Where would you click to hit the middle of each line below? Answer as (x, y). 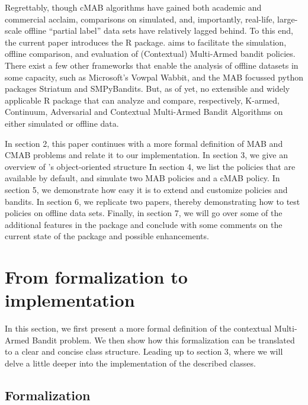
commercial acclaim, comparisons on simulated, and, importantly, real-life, (140, 19)
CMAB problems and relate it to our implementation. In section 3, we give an (146, 155)
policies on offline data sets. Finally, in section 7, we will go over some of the (144, 213)
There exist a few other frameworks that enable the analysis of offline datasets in (152, 65)
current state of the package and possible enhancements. (107, 236)
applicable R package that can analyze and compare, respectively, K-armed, (142, 100)
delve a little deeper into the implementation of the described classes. (130, 363)
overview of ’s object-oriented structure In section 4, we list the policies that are (150, 166)
